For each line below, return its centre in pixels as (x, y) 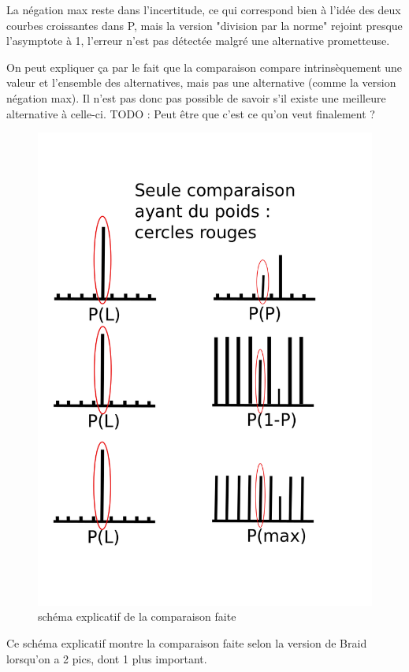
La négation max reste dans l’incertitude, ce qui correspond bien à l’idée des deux (204, 9)
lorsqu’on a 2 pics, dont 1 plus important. (107, 658)
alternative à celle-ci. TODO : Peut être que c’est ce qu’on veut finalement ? (191, 113)
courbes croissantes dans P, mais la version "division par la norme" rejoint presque (204, 25)
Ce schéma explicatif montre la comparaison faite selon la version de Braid (187, 643)
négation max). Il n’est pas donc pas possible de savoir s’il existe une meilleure (196, 97)
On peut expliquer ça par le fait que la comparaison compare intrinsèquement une (204, 67)
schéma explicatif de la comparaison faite (137, 616)
